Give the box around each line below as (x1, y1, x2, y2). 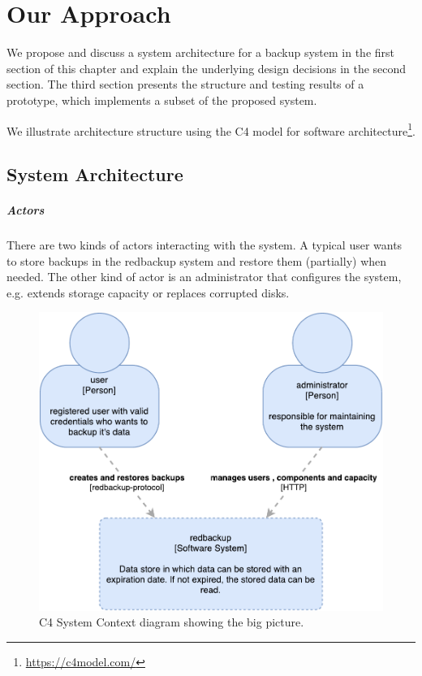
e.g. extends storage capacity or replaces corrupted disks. (6, 284, 290, 301)
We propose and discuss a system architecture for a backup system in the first (6, 44, 395, 61)
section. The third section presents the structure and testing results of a (6, 76, 364, 93)
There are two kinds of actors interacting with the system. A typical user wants (6, 236, 403, 253)
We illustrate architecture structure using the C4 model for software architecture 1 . (6, 119, 416, 139)
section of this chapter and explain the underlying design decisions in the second (6, 59, 407, 76)
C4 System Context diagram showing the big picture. (39, 613, 304, 630)
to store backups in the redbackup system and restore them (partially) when (6, 252, 387, 269)
